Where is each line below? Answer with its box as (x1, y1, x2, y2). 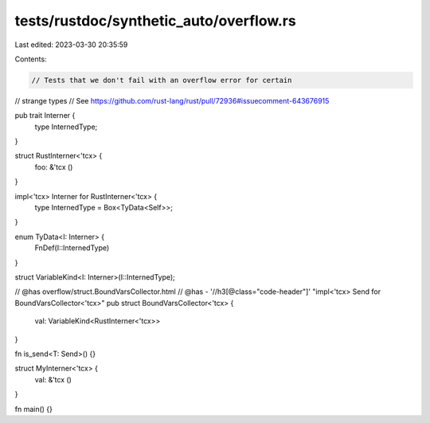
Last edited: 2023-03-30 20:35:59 (14, 40, 128, 49)
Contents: (14, 54, 47, 64)
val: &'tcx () (34, 374, 72, 384)
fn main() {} (14, 404, 53, 413)
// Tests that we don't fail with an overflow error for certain (31, 76, 292, 84)
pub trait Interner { (14, 111, 76, 120)
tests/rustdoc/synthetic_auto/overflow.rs (14, 12, 296, 29)
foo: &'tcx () (34, 162, 73, 171)
